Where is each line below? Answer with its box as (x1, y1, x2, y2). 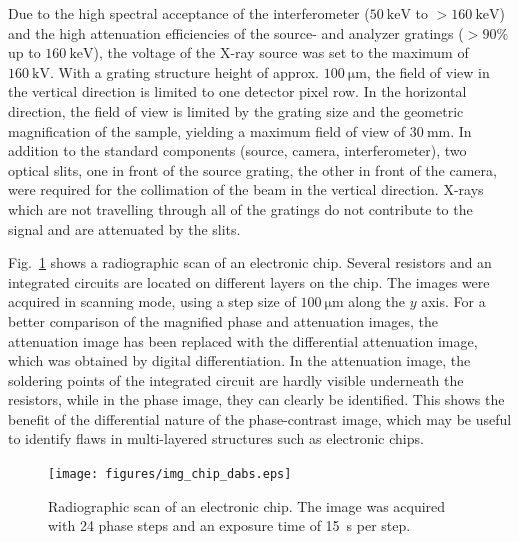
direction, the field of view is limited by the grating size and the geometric (8, 100, 464, 121)
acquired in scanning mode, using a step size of (8, 291, 296, 312)
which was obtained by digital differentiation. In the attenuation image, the (8, 350, 471, 371)
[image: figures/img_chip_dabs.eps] (48, 467, 292, 482)
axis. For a (421, 291, 486, 312)
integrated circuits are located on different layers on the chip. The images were (8, 271, 490, 292)
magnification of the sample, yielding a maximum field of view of (8, 120, 406, 141)
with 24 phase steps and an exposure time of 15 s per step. (48, 515, 411, 536)
